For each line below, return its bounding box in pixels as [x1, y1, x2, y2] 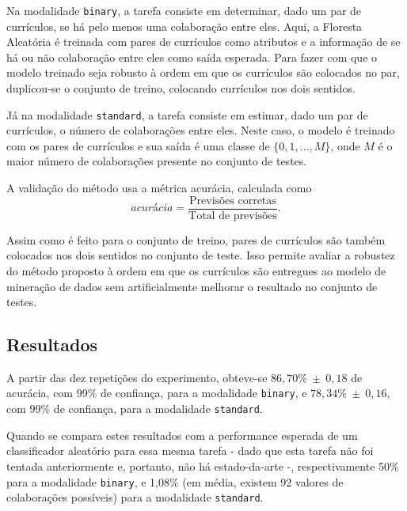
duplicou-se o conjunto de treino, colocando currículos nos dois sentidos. [6, 80, 356, 97]
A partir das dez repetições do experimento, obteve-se [6, 369, 268, 385]
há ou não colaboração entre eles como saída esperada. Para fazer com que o [6, 48, 378, 65]
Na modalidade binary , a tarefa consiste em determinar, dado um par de [6, 2, 362, 18]
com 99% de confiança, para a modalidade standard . [6, 400, 263, 417]
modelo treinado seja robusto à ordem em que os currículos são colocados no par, [6, 64, 400, 81]
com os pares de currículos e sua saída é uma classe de [6, 137, 270, 153]
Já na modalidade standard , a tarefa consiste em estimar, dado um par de [6, 106, 368, 123]
